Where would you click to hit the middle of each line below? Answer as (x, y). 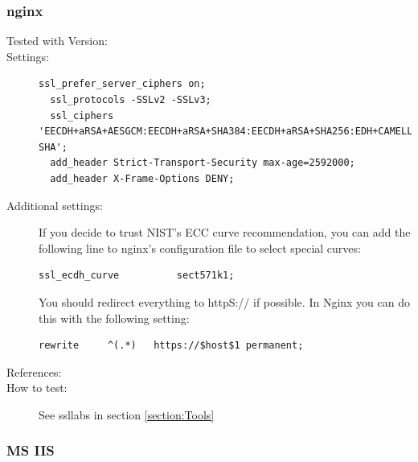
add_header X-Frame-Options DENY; (142, 178)
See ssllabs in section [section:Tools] (127, 414)
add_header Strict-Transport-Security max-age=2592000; (203, 163)
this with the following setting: (114, 318)
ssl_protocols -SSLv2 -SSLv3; (131, 100)
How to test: (37, 388)
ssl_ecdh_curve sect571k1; (137, 276)
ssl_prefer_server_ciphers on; (122, 84)
